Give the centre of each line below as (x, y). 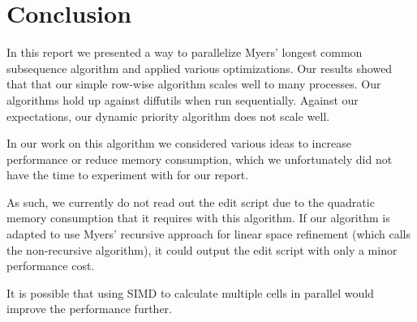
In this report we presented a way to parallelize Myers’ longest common (185, 52)
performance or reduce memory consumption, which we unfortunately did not (200, 159)
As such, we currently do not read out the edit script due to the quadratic (191, 202)
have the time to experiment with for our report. (128, 175)
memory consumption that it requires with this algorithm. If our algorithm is (198, 218)
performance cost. (51, 266)
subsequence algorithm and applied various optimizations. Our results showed (200, 68)
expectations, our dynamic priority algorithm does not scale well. (168, 116)
